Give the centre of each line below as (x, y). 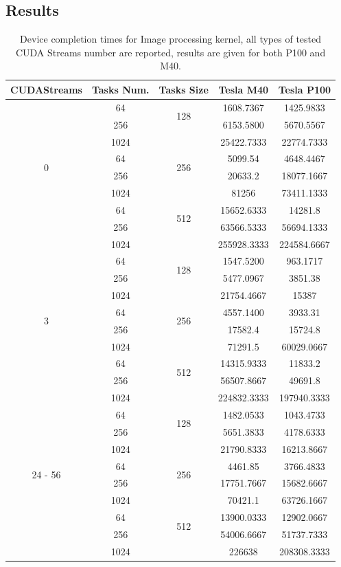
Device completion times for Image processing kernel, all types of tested (171, 39)
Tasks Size (184, 89)
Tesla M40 (244, 89)
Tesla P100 (305, 89)
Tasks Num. (120, 89)
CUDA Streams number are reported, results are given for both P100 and (170, 52)
